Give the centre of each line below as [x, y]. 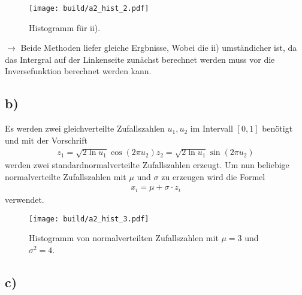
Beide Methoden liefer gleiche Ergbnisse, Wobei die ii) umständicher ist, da [159, 48]
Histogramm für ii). [65, 27]
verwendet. [25, 199]
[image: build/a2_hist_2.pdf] [89, 8]
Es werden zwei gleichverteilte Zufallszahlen [85, 128]
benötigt [277, 128]
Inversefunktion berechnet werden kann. [78, 71]
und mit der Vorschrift [46, 140]
